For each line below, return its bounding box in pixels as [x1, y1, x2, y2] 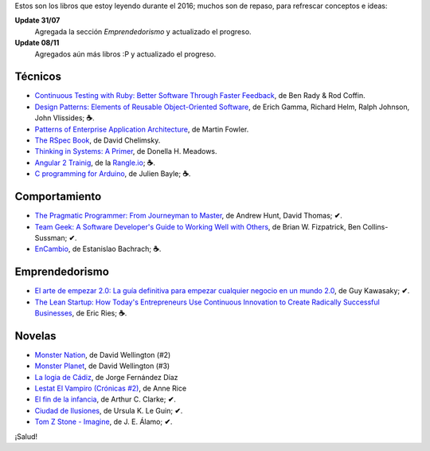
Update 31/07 [14, 16, 61, 25]
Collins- [362, 222, 389, 231]
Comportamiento [14, 190, 102, 203]
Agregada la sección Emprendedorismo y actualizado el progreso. [34, 26, 252, 36]
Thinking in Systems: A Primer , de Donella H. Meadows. [34, 147, 218, 156]
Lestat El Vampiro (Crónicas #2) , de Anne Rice [34, 383, 187, 394]
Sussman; [34, 233, 68, 242]
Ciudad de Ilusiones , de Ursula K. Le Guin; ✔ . [34, 406, 183, 415]
